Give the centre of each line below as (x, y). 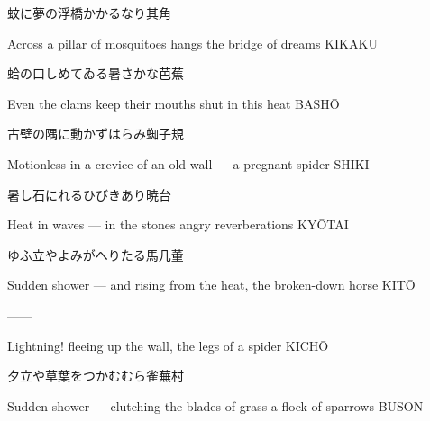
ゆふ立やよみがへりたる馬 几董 (96, 254)
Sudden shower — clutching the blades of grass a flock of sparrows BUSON (215, 405)
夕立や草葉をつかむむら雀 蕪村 (96, 376)
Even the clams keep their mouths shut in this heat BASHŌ (174, 103)
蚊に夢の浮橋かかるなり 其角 (89, 13)
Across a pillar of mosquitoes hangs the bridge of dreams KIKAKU (192, 43)
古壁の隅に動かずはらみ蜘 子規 (96, 134)
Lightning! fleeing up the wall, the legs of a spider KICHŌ (168, 345)
